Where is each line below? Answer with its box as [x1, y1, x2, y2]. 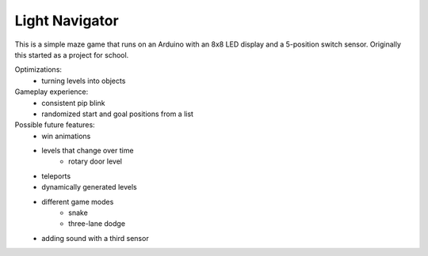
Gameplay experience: [14, 87, 89, 96]
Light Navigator [14, 12, 119, 29]
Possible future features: [14, 120, 95, 130]
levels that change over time [41, 146, 134, 156]
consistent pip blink [41, 98, 106, 107]
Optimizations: [14, 65, 63, 74]
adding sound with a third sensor [41, 233, 150, 243]
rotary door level [68, 156, 123, 166]
